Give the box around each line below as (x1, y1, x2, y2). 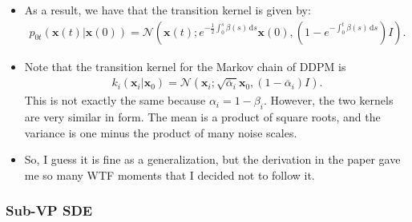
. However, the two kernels (263, 92, 394, 109)
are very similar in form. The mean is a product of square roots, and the (24, 109, 381, 125)
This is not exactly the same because (24, 92, 206, 109)
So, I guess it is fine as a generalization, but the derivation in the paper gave (24, 151, 401, 168)
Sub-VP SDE (6, 200, 93, 220)
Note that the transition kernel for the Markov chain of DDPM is (24, 57, 346, 74)
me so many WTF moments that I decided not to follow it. (24, 166, 315, 183)
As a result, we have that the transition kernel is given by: (24, 2, 311, 18)
